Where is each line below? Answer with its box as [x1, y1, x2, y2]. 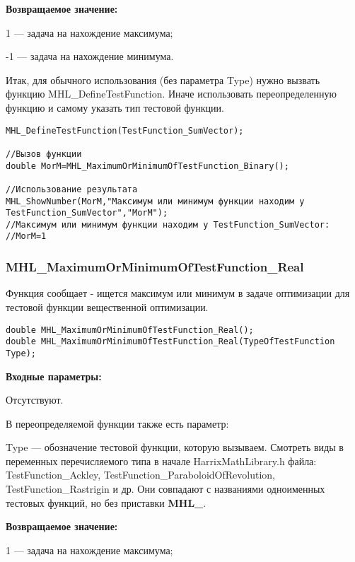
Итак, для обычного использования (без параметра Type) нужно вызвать [6, 72, 320, 87]
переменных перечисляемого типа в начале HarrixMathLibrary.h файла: [6, 453, 317, 468]
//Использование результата [6, 184, 138, 194]
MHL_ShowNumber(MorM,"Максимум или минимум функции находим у [6, 196, 305, 206]
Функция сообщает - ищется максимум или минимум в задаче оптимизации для [6, 286, 350, 300]
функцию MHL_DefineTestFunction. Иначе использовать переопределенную [6, 86, 337, 101]
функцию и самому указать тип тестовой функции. [6, 100, 224, 115]
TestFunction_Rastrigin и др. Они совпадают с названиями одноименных [6, 481, 325, 496]
